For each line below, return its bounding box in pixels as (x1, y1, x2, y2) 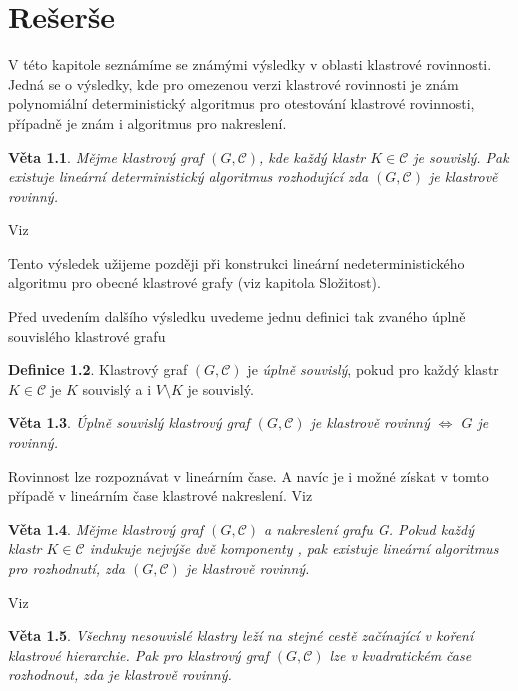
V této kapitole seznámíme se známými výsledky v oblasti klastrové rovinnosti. (8, 54, 492, 75)
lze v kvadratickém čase (329, 644, 472, 665)
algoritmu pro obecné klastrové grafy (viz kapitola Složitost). (8, 272, 381, 293)
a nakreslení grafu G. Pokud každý (264, 518, 475, 539)
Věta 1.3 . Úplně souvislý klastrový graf (8, 412, 250, 433)
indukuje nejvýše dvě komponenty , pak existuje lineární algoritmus (89, 538, 499, 559)
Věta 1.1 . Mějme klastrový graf (8, 146, 204, 167)
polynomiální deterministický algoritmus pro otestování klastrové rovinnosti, (8, 93, 475, 114)
